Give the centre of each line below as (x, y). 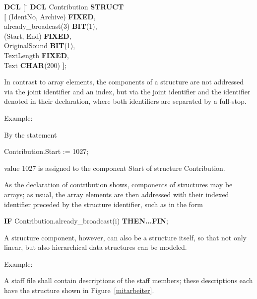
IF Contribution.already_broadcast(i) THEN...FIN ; (86, 221)
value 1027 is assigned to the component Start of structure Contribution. (115, 168)
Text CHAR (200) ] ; (35, 65)
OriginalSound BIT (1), (40, 45)
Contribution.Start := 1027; (46, 151)
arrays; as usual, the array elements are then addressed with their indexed (117, 194)
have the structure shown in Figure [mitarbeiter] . (79, 290)
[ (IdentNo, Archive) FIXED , (50, 16)
